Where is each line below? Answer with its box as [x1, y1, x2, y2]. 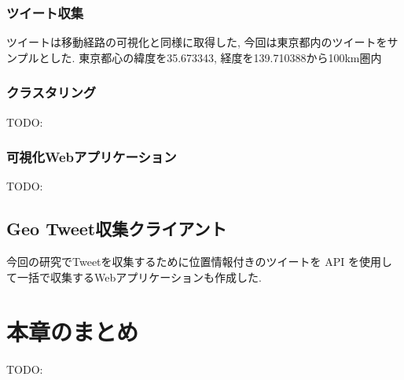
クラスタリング [6, 83, 97, 102]
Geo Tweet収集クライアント [6, 216, 227, 241]
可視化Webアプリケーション [6, 147, 177, 167]
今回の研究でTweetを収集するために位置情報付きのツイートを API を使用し [6, 253, 392, 270]
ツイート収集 [6, 2, 84, 22]
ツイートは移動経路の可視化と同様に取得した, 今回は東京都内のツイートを [6, 34, 387, 50]
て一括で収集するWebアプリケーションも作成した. [6, 268, 262, 285]
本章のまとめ [6, 315, 139, 347]
